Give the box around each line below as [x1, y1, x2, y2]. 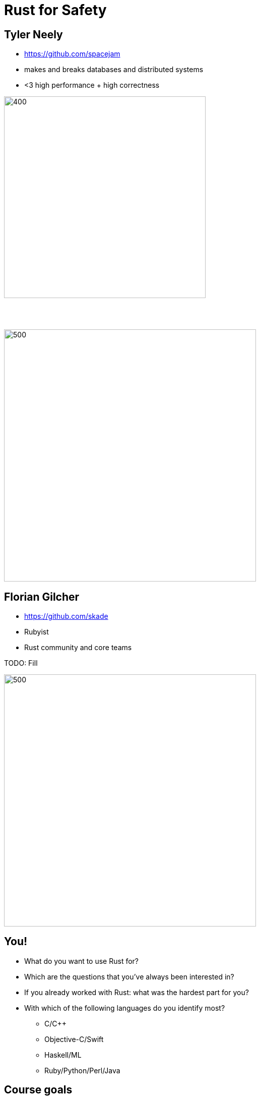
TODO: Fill [4, 659, 38, 668]
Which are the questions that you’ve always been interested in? [24, 972, 234, 981]
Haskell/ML [44, 1050, 82, 1059]
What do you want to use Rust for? [24, 956, 139, 965]
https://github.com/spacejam [24, 49, 120, 59]
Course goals [4, 1083, 73, 1096]
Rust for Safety [4, 2, 107, 19]
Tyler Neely [4, 28, 63, 41]
